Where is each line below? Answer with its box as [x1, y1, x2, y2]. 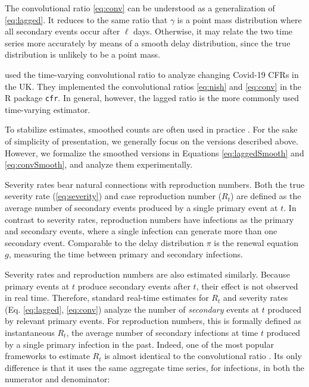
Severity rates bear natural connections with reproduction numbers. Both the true [5, 178, 305, 190]
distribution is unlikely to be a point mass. [5, 48, 160, 61]
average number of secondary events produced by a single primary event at [5, 201, 278, 213]
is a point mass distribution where [177, 13, 302, 26]
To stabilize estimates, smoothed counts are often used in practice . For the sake [5, 123, 298, 136]
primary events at [5, 279, 70, 292]
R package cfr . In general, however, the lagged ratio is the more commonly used [5, 92, 299, 104]
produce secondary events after [77, 279, 191, 292]
